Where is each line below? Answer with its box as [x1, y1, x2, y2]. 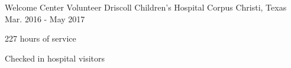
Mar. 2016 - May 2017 [5, 12, 85, 25]
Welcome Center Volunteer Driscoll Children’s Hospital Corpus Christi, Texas [5, 1, 287, 13]
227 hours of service [5, 32, 76, 45]
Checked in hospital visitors [5, 52, 105, 64]
